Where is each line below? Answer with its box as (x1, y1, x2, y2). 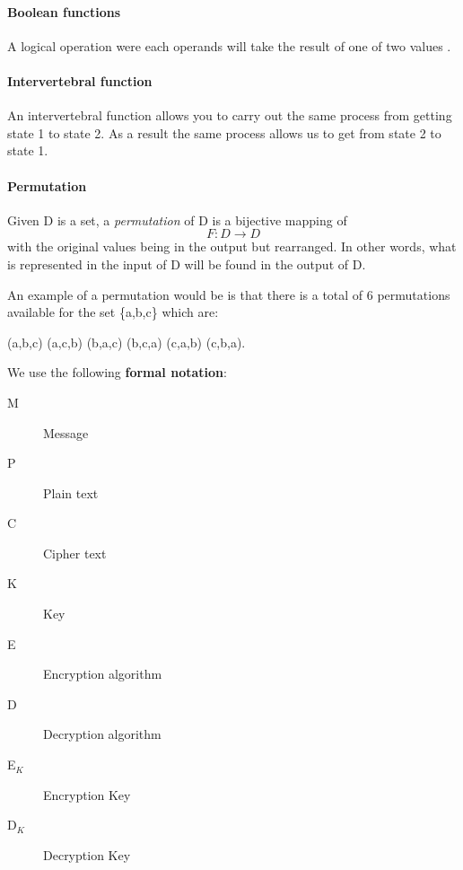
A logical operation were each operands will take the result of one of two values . (7, 36, 451, 55)
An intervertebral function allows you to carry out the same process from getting (7, 106, 452, 125)
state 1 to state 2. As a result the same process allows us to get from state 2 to (7, 123, 441, 142)
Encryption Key (43, 785, 131, 804)
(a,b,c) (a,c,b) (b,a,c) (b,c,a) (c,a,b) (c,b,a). (7, 332, 246, 351)
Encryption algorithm (43, 664, 162, 683)
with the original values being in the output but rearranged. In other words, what (7, 237, 457, 256)
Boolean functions (7, 2, 121, 21)
